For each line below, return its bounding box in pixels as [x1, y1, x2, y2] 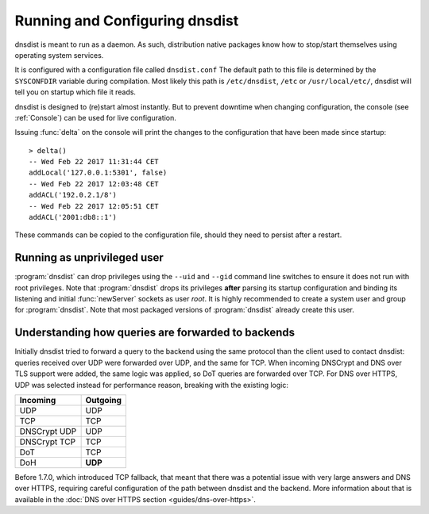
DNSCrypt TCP [19, 436, 75, 447]
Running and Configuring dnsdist [14, 12, 239, 29]
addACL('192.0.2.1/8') [29, 190, 118, 200]
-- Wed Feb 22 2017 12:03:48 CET [29, 179, 159, 188]
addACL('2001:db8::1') [29, 213, 118, 222]
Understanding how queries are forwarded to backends [14, 326, 296, 339]
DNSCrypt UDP [19, 425, 77, 436]
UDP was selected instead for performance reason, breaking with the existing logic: [14, 380, 289, 389]
